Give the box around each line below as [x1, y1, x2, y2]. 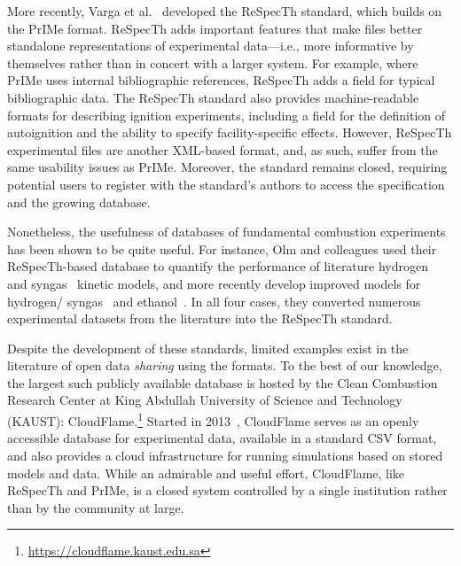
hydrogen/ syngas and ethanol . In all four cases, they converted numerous [7, 291, 421, 310]
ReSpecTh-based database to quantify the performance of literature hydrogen [7, 257, 429, 275]
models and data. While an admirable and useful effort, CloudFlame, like [7, 463, 405, 482]
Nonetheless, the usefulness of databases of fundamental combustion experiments [7, 222, 446, 241]
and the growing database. [7, 192, 151, 211]
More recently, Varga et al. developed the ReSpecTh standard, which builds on [7, 2, 442, 19]
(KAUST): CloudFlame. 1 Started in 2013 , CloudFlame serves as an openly [7, 409, 419, 430]
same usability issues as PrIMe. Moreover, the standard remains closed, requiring [7, 158, 448, 176]
